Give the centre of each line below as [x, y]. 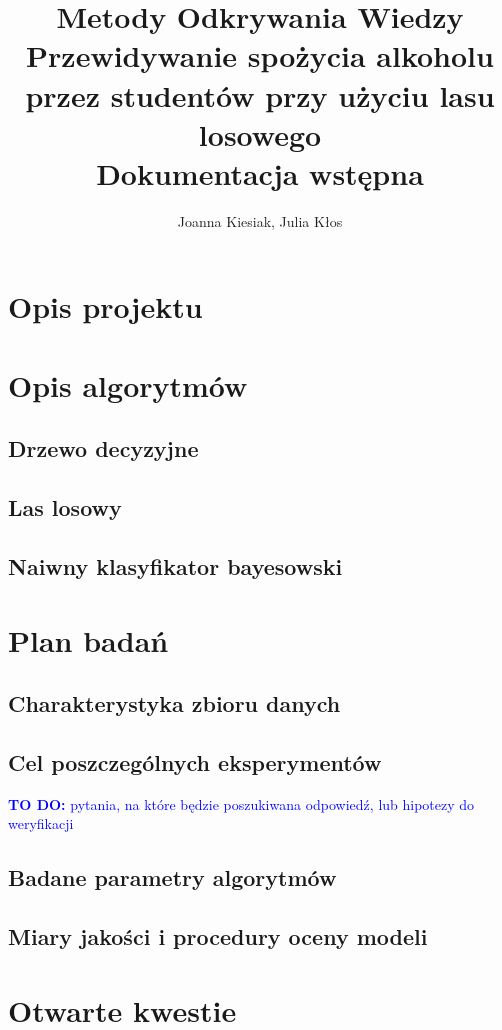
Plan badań [88, 639]
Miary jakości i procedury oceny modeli [218, 936]
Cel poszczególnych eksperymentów [195, 761]
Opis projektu [105, 306]
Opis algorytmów [128, 384]
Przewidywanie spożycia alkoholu [260, 55]
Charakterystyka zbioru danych [174, 703]
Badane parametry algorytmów [172, 877]
